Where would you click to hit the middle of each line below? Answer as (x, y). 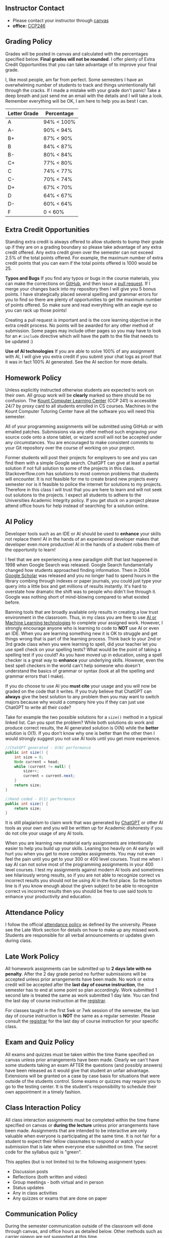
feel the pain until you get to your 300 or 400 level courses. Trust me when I (84, 859)
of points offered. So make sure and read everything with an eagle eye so (81, 305)
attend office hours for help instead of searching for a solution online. (77, 506)
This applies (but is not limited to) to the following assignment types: (76, 1161)
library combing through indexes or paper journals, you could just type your (83, 581)
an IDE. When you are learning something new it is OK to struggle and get (81, 633)
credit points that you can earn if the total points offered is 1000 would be (81, 263)
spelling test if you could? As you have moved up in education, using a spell (84, 655)
